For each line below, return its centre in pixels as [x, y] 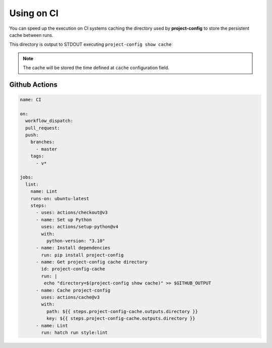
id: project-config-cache [73, 269]
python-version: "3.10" [76, 241]
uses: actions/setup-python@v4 [80, 227]
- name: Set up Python [64, 220]
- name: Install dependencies [73, 248]
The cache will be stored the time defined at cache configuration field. [96, 68]
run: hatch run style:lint [74, 333]
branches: [43, 142]
